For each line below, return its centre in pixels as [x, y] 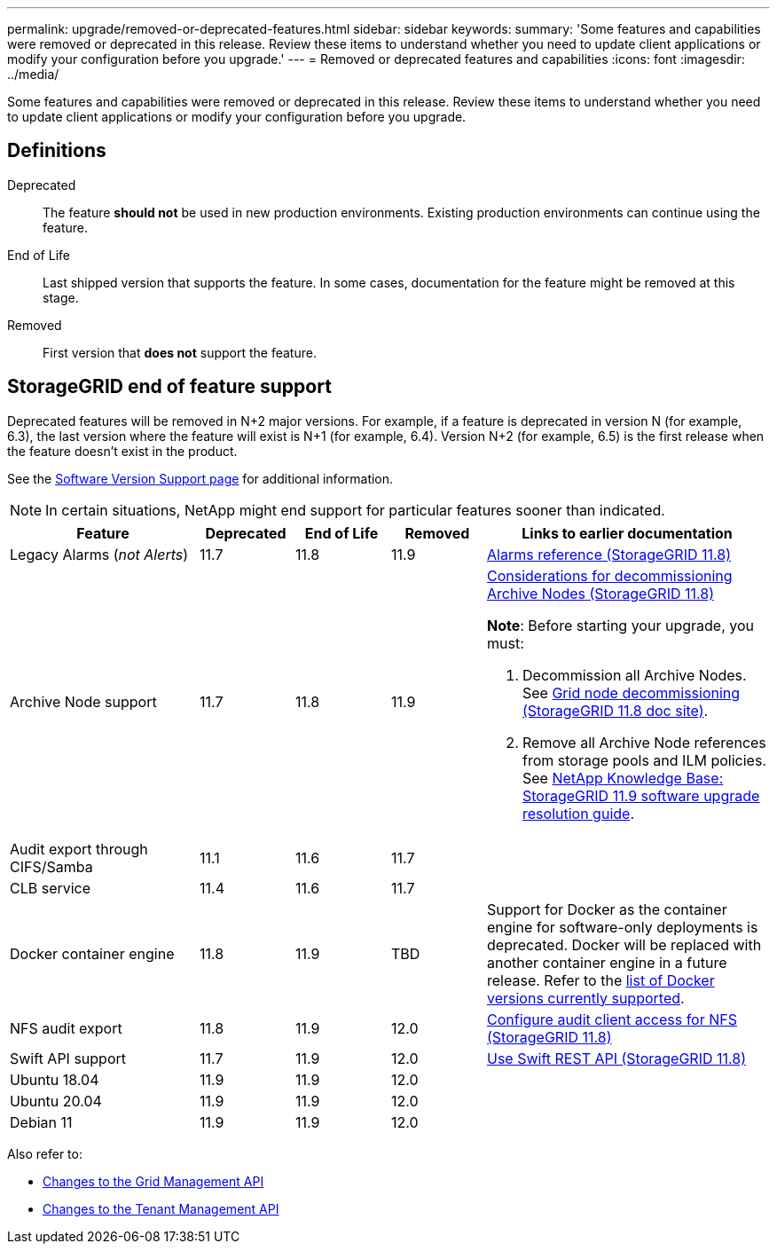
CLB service [51, 888]
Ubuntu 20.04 [56, 1101]
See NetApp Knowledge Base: [623, 778]
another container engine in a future [607, 962]
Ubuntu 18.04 [55, 1079]
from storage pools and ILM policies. [644, 760]
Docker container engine [92, 953]
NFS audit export [66, 1028]
